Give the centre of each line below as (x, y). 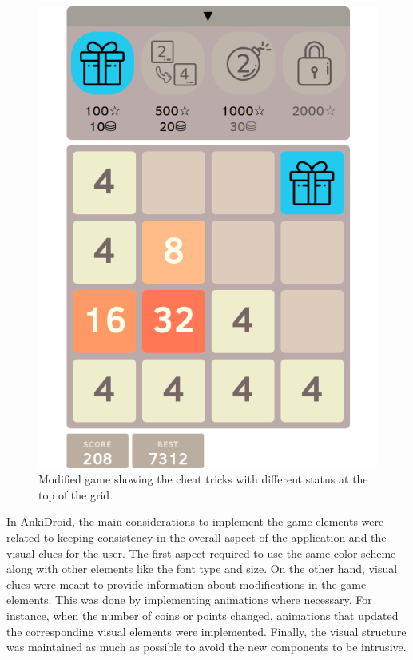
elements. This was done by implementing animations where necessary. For (189, 600)
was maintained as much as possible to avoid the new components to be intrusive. (206, 647)
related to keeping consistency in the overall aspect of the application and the (197, 537)
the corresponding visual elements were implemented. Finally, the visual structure (206, 631)
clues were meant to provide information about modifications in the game (187, 584)
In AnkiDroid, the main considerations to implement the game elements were (195, 521)
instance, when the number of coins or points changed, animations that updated (203, 616)
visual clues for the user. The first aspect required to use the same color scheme (201, 553)
